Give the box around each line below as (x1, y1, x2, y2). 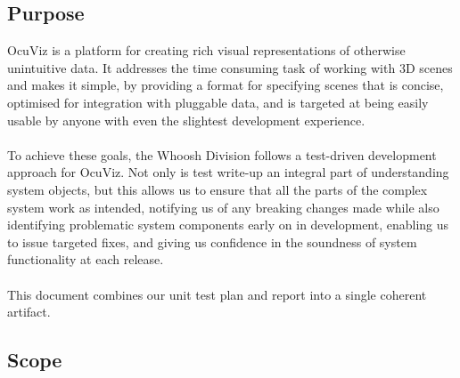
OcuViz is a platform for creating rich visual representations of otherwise (7, 41, 406, 60)
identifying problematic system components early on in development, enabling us (7, 215, 449, 234)
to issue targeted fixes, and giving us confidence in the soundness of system (7, 232, 417, 251)
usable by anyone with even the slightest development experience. (7, 110, 366, 129)
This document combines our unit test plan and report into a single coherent (7, 285, 427, 303)
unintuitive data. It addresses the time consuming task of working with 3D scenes (7, 58, 453, 76)
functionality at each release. (7, 250, 164, 269)
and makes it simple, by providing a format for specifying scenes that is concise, (7, 76, 444, 94)
